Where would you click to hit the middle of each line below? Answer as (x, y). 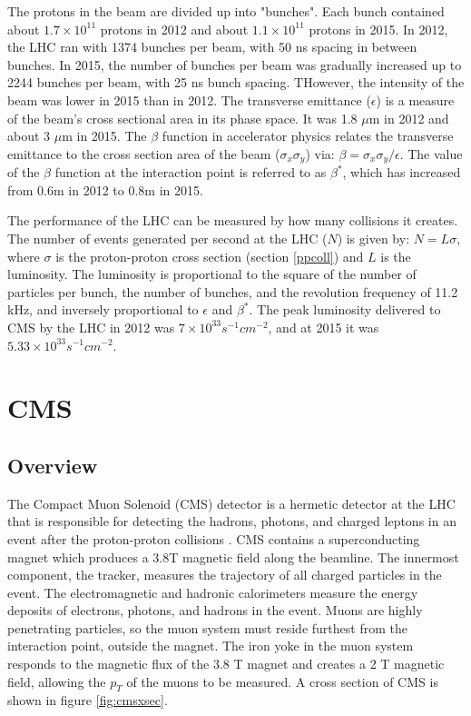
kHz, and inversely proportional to (103, 309)
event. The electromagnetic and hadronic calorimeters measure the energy (213, 592)
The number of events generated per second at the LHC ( (167, 238)
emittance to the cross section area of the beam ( (144, 153)
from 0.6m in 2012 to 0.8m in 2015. (105, 189)
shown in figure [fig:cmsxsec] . (88, 700)
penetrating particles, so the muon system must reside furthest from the (207, 627)
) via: (320, 153)
